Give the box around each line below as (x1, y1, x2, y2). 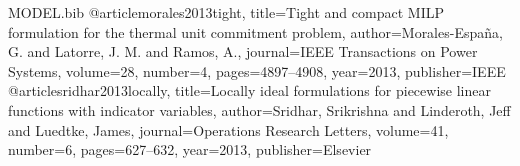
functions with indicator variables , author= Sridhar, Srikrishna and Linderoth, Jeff (8, 99, 511, 120)
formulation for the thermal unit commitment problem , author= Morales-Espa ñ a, (8, 21, 503, 42)
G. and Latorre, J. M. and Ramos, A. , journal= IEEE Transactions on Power (8, 41, 478, 62)
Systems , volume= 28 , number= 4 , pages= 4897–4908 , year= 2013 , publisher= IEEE (8, 60, 506, 81)
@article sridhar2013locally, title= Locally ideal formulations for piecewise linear (8, 80, 491, 101)
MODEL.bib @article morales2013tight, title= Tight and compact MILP (8, 2, 444, 22)
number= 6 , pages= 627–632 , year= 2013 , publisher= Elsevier (8, 139, 372, 160)
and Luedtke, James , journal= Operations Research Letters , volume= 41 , (8, 119, 449, 140)
